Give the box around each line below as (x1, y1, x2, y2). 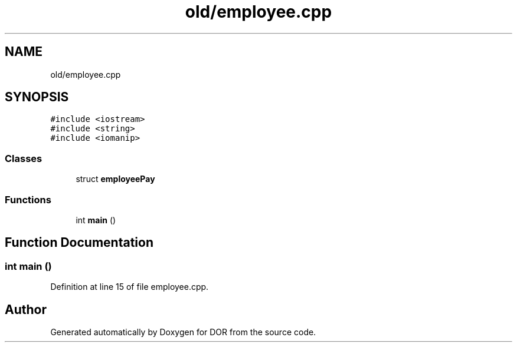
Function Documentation (5, 235, 153, 250)
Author (5, 302, 47, 317)
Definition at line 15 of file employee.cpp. (50, 282, 209, 292)
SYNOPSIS (5, 90, 69, 105)
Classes (5, 152, 42, 164)
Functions (5, 193, 51, 206)
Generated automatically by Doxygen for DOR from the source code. (50, 327, 316, 337)
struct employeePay (76, 174, 155, 184)
